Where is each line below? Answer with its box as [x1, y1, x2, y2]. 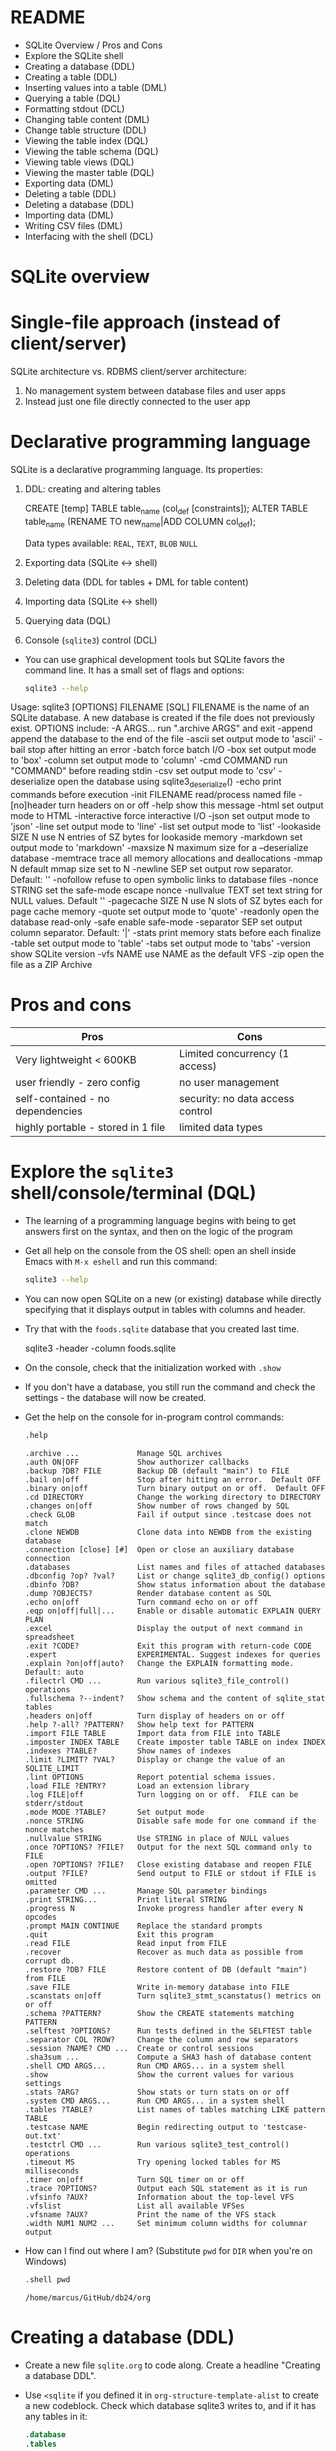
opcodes [24, 1912, 57, 1922]
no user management [179, 1076, 280, 1090]
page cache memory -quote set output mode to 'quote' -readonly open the [10, 906, 320, 918]
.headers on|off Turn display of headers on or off [24, 1711, 286, 1721]
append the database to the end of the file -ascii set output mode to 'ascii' [10, 733, 317, 745]
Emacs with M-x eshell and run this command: [24, 1256, 218, 1268]
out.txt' [24, 2131, 62, 2141]
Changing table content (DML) [24, 113, 150, 125]
